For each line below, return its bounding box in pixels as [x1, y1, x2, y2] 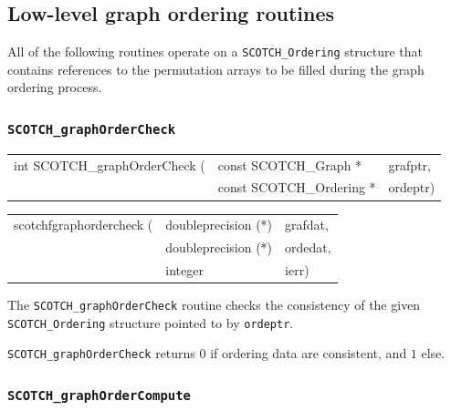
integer [165, 260, 204, 279]
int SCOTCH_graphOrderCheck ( [14, 155, 205, 174]
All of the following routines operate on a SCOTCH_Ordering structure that [7, 42, 424, 61]
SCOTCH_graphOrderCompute [7, 387, 191, 403]
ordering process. [7, 77, 102, 97]
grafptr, [388, 155, 431, 174]
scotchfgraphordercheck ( [14, 215, 153, 234]
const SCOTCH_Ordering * [217, 178, 376, 197]
